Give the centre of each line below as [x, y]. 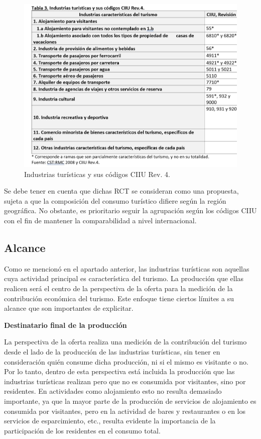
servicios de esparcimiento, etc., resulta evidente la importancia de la [110, 421]
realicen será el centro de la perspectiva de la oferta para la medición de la [118, 288]
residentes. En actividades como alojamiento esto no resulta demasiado [113, 391]
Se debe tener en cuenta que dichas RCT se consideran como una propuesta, [121, 191]
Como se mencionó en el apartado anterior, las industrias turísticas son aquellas [127, 268]
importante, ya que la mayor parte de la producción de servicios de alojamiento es [130, 401]
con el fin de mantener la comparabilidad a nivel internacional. [100, 221]
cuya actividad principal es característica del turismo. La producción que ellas [124, 278]
